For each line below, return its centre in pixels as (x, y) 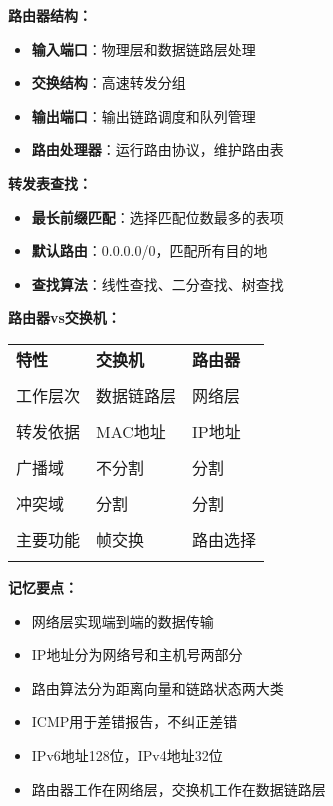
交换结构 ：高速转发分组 (108, 82)
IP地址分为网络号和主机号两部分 (137, 654)
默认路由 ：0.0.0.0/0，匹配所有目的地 (149, 250)
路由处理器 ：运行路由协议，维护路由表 (157, 149)
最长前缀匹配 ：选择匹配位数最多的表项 (157, 216)
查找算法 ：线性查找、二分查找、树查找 (157, 283)
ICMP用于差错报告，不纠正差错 (134, 721)
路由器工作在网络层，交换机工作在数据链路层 (178, 788)
